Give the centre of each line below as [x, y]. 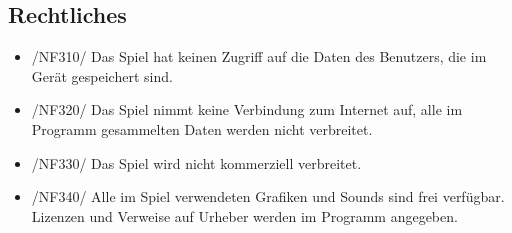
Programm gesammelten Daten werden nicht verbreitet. [202, 128]
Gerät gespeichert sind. [102, 75]
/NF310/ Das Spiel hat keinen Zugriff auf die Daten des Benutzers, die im [259, 56]
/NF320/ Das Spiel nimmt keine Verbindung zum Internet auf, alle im [247, 109]
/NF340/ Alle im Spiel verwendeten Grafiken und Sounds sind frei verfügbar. [268, 196]
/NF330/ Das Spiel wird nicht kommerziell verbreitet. [196, 162]
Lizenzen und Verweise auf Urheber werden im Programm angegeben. [244, 215]
